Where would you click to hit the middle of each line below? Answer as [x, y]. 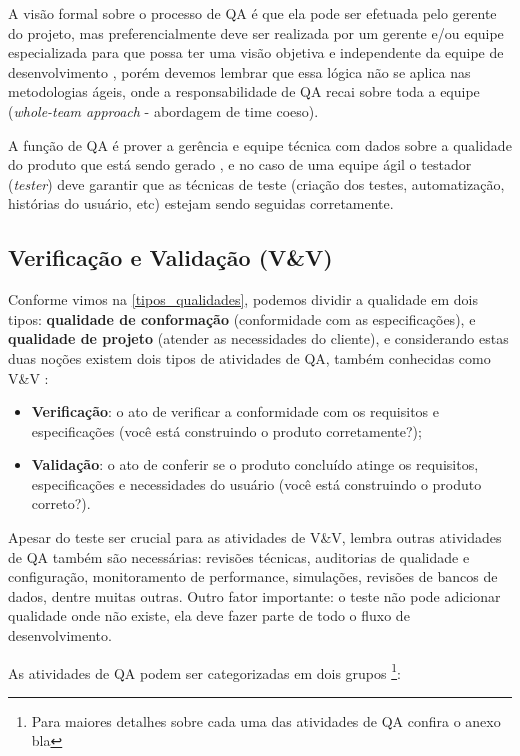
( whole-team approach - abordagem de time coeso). [163, 110]
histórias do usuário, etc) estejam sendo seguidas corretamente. [201, 203]
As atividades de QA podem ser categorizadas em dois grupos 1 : [204, 671]
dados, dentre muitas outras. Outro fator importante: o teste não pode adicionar [254, 595]
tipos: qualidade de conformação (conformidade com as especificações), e [242, 318]
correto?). [61, 503]
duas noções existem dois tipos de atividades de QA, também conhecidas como [249, 357]
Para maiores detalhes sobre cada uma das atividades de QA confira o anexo [266, 720]
